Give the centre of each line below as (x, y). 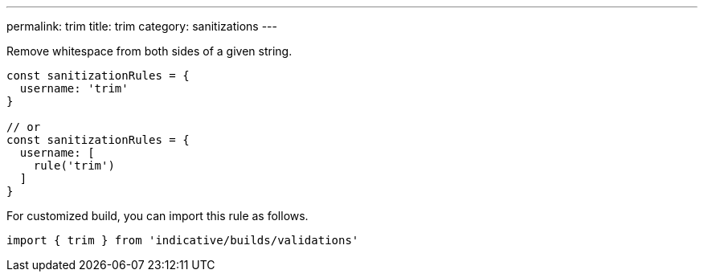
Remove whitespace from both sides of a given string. (149, 51)
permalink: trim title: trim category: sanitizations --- (142, 26)
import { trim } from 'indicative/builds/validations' (183, 240)
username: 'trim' (74, 88)
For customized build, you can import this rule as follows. (158, 216)
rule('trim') (74, 166)
